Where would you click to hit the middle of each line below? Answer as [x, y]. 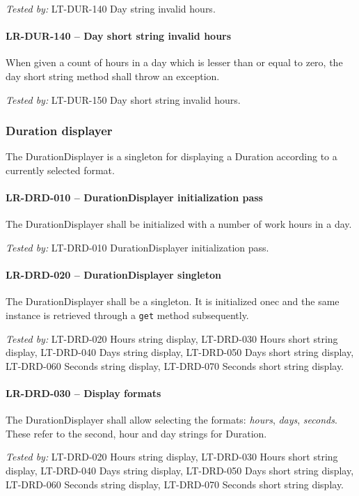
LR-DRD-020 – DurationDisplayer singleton [113, 275]
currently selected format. [60, 170]
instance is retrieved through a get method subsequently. [127, 315]
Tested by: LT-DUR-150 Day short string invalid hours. [123, 99]
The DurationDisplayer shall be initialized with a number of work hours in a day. [179, 224]
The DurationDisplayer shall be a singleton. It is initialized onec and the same [173, 301]
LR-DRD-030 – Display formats [83, 393]
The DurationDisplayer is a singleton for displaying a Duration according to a [171, 156]
